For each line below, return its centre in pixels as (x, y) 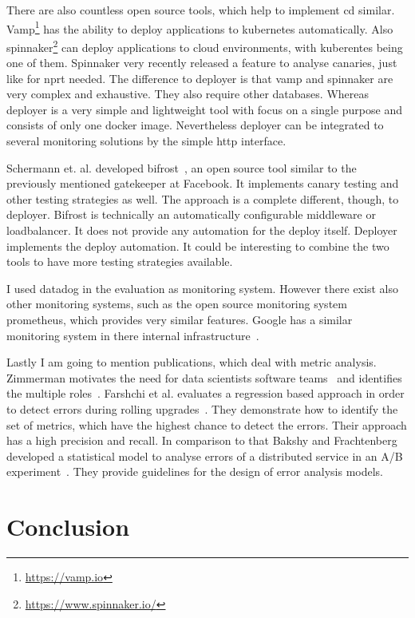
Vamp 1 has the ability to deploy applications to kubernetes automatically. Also (200, 27)
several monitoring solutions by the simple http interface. (146, 141)
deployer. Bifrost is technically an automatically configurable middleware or (191, 214)
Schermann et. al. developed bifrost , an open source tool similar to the (182, 167)
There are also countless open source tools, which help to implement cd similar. (201, 10)
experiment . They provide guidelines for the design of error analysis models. (195, 471)
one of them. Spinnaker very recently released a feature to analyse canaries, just (202, 63)
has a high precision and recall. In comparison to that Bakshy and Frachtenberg (202, 440)
